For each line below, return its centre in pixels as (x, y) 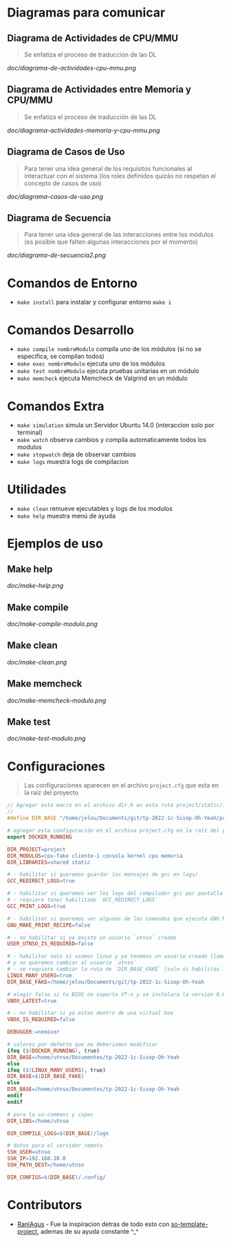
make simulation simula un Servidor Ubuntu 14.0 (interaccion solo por (115, 425)
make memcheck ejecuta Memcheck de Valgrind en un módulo (102, 378)
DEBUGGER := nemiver (33, 1032)
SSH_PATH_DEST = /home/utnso (46, 1165)
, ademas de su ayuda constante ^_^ (88, 1231)
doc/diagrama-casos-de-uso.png (55, 196)
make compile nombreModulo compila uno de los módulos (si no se (109, 349)
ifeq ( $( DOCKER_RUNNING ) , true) (53, 1051)
